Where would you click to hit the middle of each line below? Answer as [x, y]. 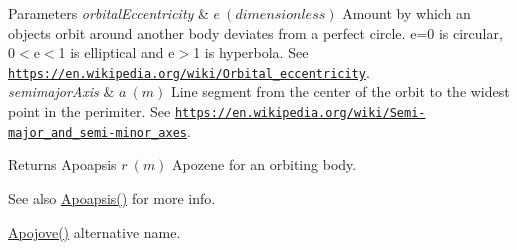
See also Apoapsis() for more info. [112, 197]
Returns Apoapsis [62, 164]
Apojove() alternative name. [94, 231]
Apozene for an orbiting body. [264, 164]
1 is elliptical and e [116, 52]
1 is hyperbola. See [251, 52]
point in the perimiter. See [89, 111]
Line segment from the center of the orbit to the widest [340, 91]
